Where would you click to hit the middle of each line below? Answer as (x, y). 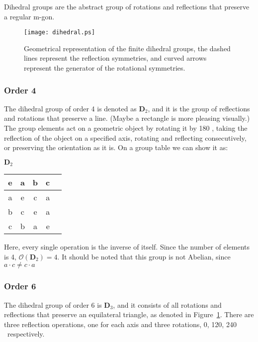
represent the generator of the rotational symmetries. (105, 68)
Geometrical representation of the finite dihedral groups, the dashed (127, 48)
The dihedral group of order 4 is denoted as (70, 108)
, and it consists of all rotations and (167, 304)
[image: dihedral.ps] (60, 33)
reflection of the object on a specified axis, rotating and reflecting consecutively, (125, 137)
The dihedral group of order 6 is (53, 304)
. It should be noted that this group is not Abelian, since (144, 256)
